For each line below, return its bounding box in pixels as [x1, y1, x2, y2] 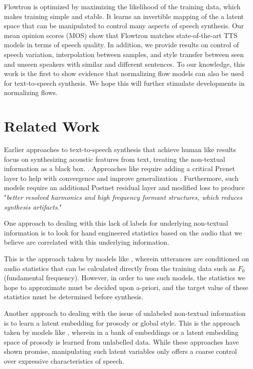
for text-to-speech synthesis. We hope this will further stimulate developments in [4, 78, 245, 88]
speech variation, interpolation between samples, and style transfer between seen [4, 49, 244, 59]
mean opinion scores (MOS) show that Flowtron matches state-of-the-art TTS [4, 30, 237, 40]
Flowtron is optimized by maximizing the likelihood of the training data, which [4, 1, 241, 11]
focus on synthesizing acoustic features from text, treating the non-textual [4, 154, 225, 164]
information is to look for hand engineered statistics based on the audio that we [4, 227, 242, 237]
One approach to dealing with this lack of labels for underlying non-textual [4, 218, 228, 228]
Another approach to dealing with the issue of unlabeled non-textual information [4, 308, 246, 318]
